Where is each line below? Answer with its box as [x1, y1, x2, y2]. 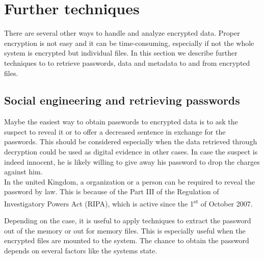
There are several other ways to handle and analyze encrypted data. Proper [4, 28, 240, 38]
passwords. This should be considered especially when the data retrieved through [4, 136, 257, 147]
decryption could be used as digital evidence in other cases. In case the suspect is [4, 146, 258, 157]
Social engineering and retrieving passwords [4, 92, 240, 108]
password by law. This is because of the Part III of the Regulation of [4, 186, 219, 197]
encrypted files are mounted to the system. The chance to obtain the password [4, 235, 249, 246]
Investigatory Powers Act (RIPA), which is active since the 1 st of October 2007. [4, 197, 253, 209]
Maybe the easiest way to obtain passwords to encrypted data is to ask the [4, 116, 238, 127]
